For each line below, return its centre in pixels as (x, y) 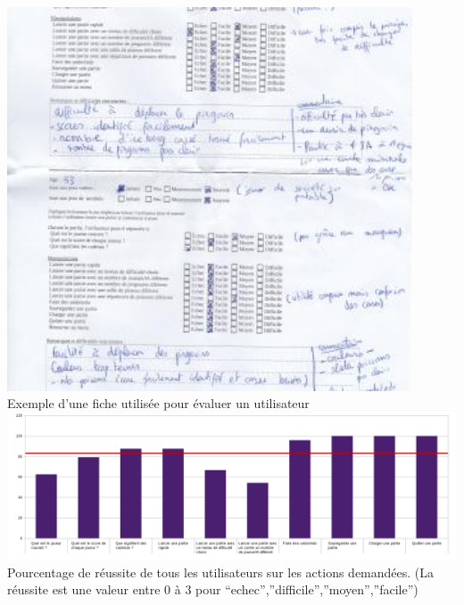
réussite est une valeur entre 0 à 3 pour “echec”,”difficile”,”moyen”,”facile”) (213, 589)
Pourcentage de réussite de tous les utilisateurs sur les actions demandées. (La (221, 572)
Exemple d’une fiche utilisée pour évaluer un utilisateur (158, 403)
